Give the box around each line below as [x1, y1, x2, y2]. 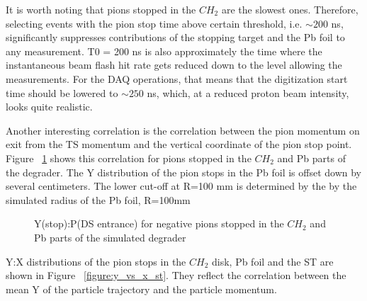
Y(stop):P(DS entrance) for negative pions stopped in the [34, 216, 284, 231]
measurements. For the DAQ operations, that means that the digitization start [6, 71, 348, 86]
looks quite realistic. [6, 99, 93, 114]
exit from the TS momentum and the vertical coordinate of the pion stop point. [6, 137, 352, 152]
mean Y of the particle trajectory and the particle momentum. [6, 281, 277, 296]
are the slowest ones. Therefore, [221, 2, 358, 16]
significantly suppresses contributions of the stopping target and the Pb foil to [6, 30, 345, 45]
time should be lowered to [6, 85, 118, 100]
